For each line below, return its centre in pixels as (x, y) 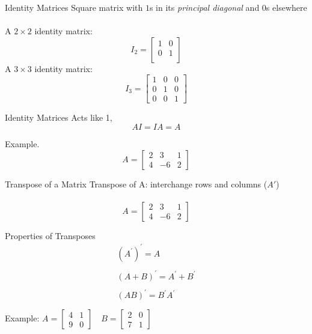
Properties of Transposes (50, 235)
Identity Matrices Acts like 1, (59, 117)
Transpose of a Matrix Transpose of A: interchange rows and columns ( (136, 184)
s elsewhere (286, 7)
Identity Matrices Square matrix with (74, 7)
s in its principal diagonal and (204, 7)
